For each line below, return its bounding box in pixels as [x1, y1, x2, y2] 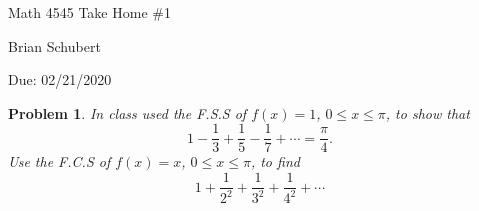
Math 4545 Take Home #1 [8, 2, 171, 22]
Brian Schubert [8, 35, 101, 56]
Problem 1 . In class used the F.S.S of [8, 102, 247, 123]
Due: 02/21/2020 [8, 69, 112, 90]
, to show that [385, 102, 470, 123]
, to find [250, 151, 300, 172]
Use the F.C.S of [8, 151, 111, 172]
